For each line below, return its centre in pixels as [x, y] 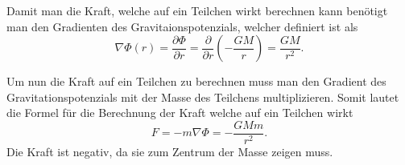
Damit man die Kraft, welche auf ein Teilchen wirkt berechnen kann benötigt [197, 10]
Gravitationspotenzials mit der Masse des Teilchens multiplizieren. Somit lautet [203, 97]
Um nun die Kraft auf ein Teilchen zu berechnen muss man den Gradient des [196, 81]
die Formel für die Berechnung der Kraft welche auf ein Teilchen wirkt [180, 113]
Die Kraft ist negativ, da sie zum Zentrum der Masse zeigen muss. [170, 152]
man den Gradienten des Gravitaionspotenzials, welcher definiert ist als [182, 26]
